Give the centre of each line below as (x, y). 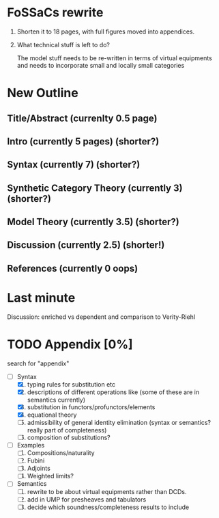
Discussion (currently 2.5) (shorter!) (86, 245)
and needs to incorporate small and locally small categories (101, 65)
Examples (31, 445)
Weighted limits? (50, 476)
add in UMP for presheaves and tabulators (87, 499)
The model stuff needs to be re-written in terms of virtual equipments (115, 58)
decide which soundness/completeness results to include (108, 507)
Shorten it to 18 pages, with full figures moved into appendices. (106, 31)
